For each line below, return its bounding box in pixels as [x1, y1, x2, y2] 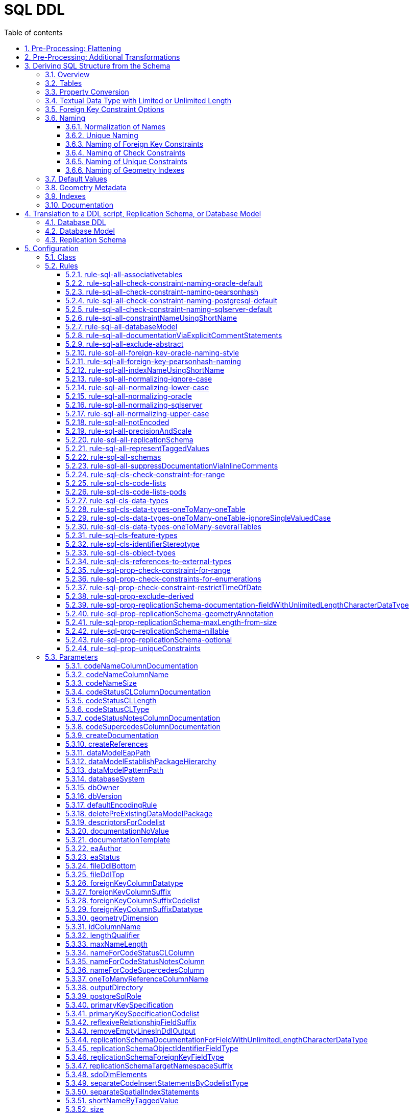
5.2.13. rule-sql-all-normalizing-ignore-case [65, 374, 212, 383]
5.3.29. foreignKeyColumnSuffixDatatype [65, 904, 203, 914]
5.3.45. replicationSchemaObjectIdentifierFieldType [65, 1043, 238, 1053]
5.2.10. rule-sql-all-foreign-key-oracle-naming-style [65, 348, 239, 357]
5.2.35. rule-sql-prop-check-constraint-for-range [65, 565, 231, 574]
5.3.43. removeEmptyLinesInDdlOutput [65, 1026, 196, 1035]
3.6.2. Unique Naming [65, 130, 138, 140]
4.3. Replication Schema [45, 235, 126, 244]
